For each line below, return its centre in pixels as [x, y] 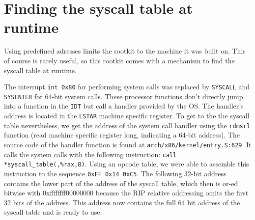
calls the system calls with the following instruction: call [90, 154]
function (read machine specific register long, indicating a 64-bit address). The [122, 135]
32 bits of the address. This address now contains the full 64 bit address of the [122, 202]
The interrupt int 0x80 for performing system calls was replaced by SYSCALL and [127, 87]
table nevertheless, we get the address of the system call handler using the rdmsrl [127, 125]
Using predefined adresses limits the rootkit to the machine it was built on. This [125, 51]
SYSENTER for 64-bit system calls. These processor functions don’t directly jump [124, 96]
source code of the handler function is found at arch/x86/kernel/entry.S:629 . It [128, 144]
